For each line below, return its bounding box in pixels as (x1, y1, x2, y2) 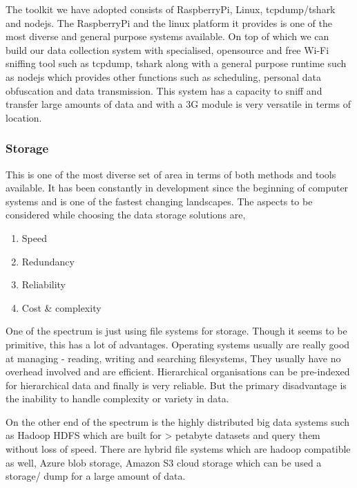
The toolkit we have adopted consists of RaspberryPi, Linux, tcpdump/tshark (6, 2, 336, 16)
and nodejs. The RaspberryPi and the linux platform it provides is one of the (6, 15, 333, 30)
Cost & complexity (21, 300, 102, 315)
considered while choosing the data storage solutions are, (6, 207, 246, 222)
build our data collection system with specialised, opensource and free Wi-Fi (6, 42, 329, 57)
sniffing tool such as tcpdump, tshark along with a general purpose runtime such (6, 56, 347, 71)
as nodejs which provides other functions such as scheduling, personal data (6, 69, 321, 84)
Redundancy (21, 254, 75, 268)
